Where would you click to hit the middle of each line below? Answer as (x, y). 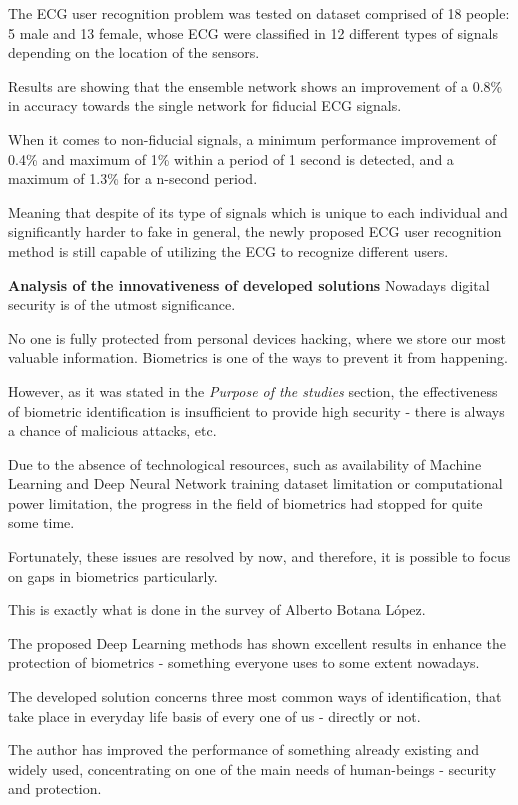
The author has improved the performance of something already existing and (244, 749)
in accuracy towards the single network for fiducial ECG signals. (205, 105)
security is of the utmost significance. (122, 304)
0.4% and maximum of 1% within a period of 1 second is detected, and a (231, 158)
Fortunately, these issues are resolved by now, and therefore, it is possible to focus (259, 556)
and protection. (55, 788)
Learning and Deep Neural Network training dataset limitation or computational (255, 483)
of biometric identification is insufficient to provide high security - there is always (256, 410)
